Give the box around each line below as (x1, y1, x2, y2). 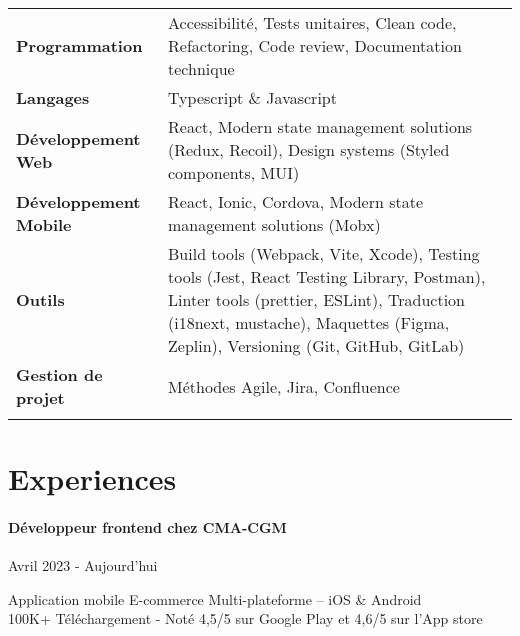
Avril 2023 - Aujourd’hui (8, 555, 158, 576)
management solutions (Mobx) (168, 213, 381, 236)
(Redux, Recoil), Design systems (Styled (168, 138, 450, 161)
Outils (16, 288, 65, 311)
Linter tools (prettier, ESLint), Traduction (168, 288, 466, 311)
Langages (16, 86, 90, 109)
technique (168, 57, 235, 80)
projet (16, 386, 65, 409)
